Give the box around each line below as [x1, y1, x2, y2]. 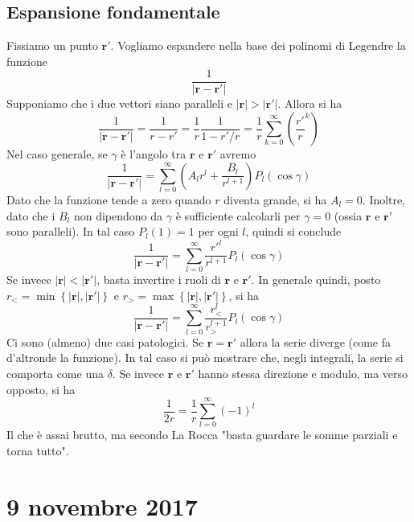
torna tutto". [6, 442, 69, 458]
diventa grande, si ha [223, 191, 327, 208]
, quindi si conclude [245, 223, 342, 240]
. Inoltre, [362, 191, 406, 208]
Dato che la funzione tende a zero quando [6, 191, 211, 208]
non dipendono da [73, 207, 163, 224]
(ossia [334, 207, 363, 224]
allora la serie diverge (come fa [240, 333, 391, 350]
